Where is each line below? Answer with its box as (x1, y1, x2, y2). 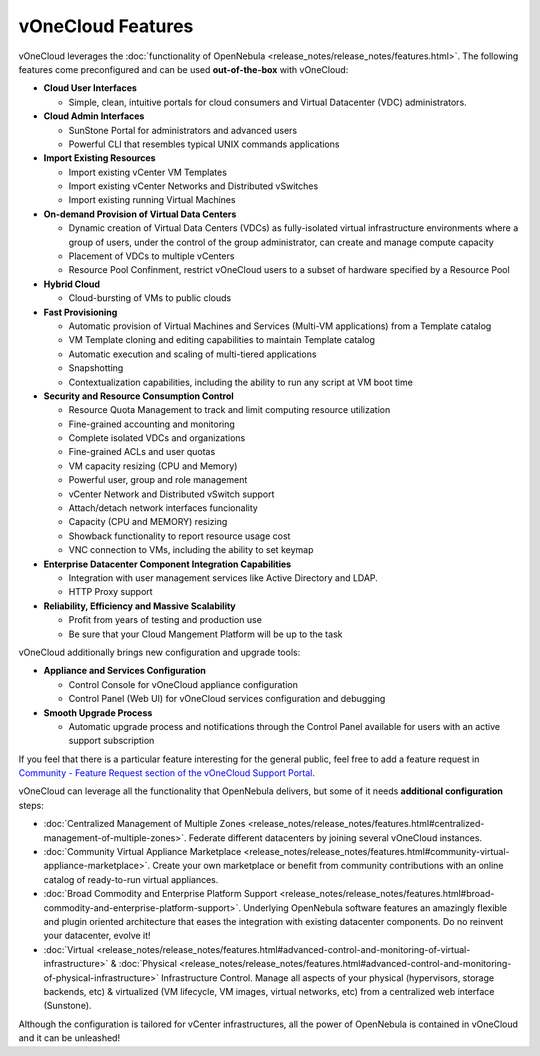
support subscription (68, 735, 155, 747)
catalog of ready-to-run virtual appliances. (43, 873, 219, 885)
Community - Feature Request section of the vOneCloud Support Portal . (18, 767, 315, 779)
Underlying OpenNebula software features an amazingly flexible (243, 901, 508, 914)
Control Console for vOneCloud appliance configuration (68, 678, 299, 690)
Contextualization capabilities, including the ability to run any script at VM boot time (68, 376, 414, 388)
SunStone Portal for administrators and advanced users (68, 124, 298, 136)
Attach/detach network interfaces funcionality (68, 502, 259, 514)
